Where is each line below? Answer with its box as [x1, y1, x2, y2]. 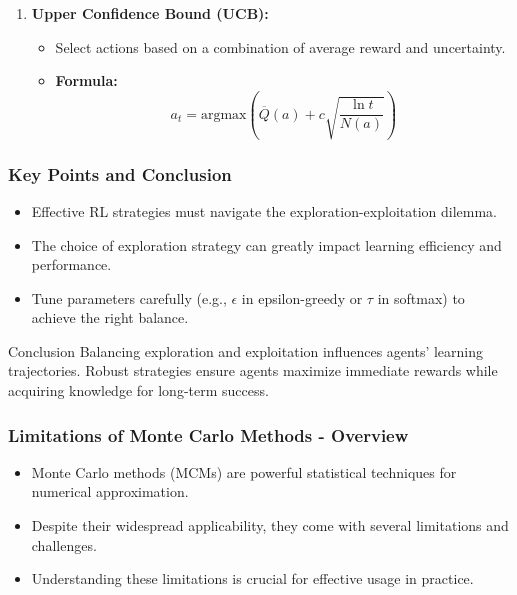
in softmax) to [377, 287, 465, 308]
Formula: [55, 70, 118, 91]
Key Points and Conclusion [8, 161, 232, 186]
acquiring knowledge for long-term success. [8, 380, 269, 401]
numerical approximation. [31, 481, 189, 502]
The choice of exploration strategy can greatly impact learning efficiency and [31, 234, 502, 255]
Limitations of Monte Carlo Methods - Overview [8, 422, 409, 447]
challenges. [31, 534, 97, 555]
